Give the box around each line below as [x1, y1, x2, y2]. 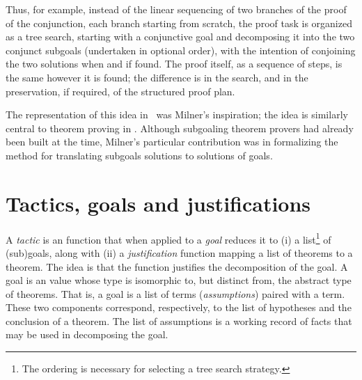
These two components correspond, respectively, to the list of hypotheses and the [6, 300, 352, 315]
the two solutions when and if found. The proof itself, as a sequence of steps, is [6, 56, 343, 71]
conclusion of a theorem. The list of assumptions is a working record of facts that [6, 313, 352, 328]
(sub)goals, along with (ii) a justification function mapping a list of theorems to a [6, 245, 353, 260]
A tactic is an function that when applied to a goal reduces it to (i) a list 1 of [6, 230, 331, 246]
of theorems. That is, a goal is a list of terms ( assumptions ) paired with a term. [6, 286, 345, 301]
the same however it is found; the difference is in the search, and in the [6, 70, 308, 84]
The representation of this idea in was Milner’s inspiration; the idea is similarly [6, 107, 348, 122]
